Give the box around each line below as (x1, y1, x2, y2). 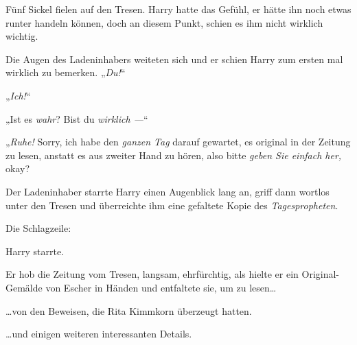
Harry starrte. (5, 243, 65, 258)
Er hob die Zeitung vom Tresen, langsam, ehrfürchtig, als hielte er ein (5, 267, 299, 281)
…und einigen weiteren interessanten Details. (5, 326, 192, 341)
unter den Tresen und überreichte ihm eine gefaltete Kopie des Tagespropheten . (5, 198, 338, 212)
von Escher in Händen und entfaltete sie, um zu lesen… (45, 280, 277, 294)
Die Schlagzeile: (5, 221, 71, 235)
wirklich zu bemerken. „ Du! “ (5, 65, 126, 80)
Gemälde (5, 280, 43, 294)
